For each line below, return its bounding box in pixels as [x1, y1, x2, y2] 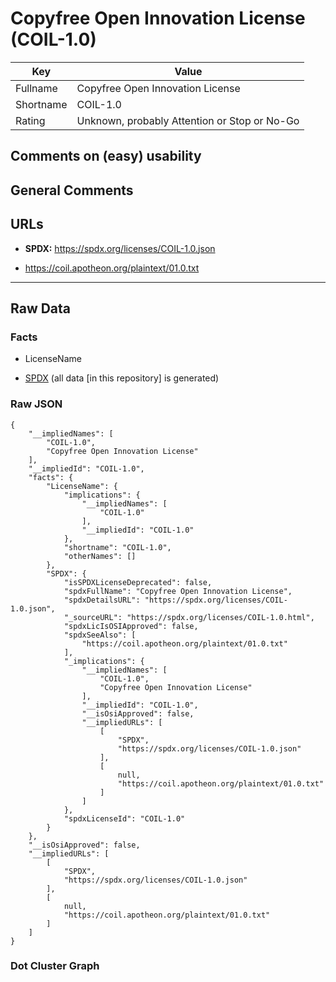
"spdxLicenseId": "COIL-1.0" [63, 813, 186, 824]
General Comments [10, 182, 134, 199]
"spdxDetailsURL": [63, 595, 141, 605]
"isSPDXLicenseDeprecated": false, [63, 577, 213, 587]
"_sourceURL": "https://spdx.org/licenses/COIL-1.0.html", [63, 612, 315, 622]
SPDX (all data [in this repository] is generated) [24, 372, 220, 384]
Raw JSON [10, 397, 63, 411]
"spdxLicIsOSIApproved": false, [63, 621, 199, 631]
